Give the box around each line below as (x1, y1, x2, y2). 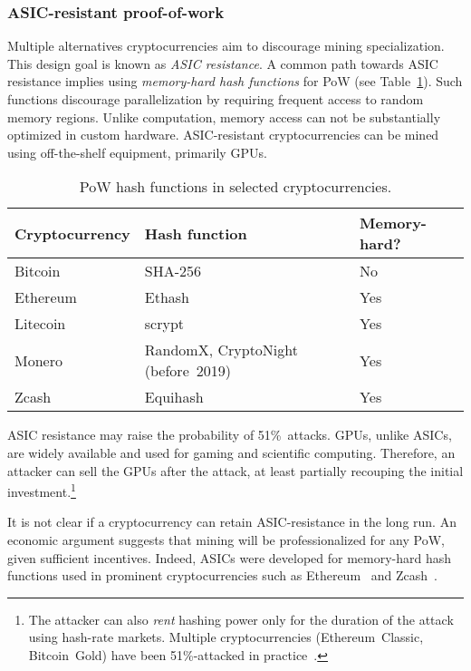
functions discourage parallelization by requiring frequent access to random (7, 90, 424, 108)
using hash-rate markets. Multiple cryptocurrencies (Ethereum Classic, (28, 627, 424, 647)
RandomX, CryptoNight (144, 339, 298, 361)
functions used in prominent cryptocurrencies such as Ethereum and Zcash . (7, 566, 437, 585)
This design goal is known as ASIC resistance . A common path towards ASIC (7, 53, 438, 73)
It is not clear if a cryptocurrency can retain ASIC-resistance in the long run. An (7, 512, 457, 531)
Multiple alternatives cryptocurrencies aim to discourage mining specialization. (7, 36, 445, 55)
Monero (14, 349, 62, 371)
